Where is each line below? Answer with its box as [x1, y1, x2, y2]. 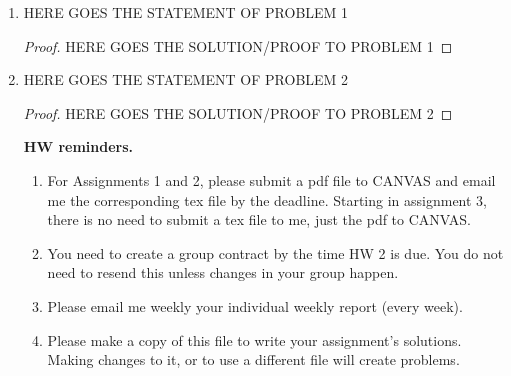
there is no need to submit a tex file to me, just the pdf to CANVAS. [47, 209, 471, 230]
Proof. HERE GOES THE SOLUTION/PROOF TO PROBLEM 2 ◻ [23, 102, 453, 123]
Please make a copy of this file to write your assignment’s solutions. [47, 329, 462, 350]
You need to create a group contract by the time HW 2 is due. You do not [47, 242, 504, 263]
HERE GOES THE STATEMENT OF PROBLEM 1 [23, 2, 349, 22]
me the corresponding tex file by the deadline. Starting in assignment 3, [47, 189, 488, 210]
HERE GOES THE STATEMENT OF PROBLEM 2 [23, 69, 349, 90]
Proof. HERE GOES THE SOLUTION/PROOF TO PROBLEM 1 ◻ [23, 35, 453, 56]
